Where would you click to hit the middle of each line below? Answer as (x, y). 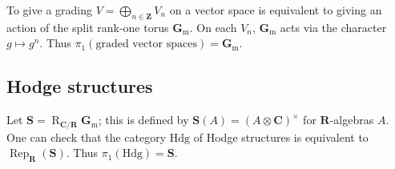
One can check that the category (87, 137)
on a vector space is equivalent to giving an (276, 10)
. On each (213, 27)
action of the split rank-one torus (88, 27)
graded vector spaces (146, 44)
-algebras (352, 120)
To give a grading (49, 10)
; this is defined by (143, 120)
